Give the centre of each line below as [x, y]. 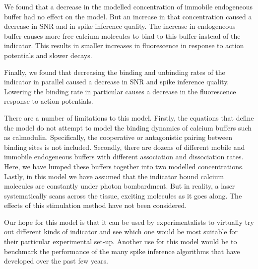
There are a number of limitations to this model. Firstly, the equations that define [129, 117]
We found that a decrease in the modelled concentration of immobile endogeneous [129, 6]
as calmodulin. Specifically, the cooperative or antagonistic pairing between [118, 137]
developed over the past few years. [56, 261]
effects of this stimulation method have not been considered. [96, 205]
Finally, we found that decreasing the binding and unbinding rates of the [115, 72]
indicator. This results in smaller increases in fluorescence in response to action [124, 45]
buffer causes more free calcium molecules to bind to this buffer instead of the [122, 35]
